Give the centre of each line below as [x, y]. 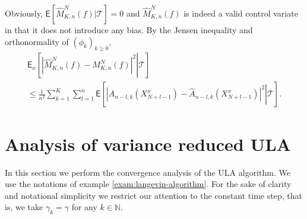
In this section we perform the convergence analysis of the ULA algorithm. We [148, 172]
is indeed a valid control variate [241, 13]
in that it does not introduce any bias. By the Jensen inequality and [129, 30]
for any [84, 207]
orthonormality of [37, 41]
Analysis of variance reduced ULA [148, 144]
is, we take [24, 207]
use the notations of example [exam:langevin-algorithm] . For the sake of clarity [148, 184]
